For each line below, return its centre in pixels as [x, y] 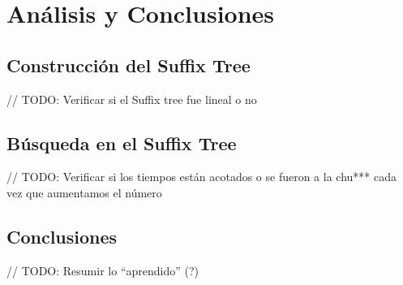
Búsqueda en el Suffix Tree [122, 142]
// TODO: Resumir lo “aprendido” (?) [103, 270]
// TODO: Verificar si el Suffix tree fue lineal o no [132, 99]
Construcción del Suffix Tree [129, 65]
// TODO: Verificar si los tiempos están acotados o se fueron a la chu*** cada [201, 177]
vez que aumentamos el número [84, 192]
